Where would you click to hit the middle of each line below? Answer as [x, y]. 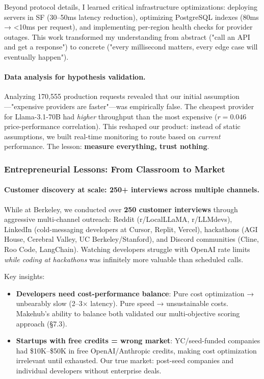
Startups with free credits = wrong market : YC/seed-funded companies [138, 340]
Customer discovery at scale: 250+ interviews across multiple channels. [132, 189]
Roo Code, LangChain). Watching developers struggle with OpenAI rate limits [127, 249]
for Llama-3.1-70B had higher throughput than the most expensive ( [111, 116]
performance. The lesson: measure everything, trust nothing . [107, 146]
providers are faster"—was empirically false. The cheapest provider [150, 106]
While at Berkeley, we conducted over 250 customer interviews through [121, 209]
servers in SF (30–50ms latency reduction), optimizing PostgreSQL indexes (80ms [131, 17]
